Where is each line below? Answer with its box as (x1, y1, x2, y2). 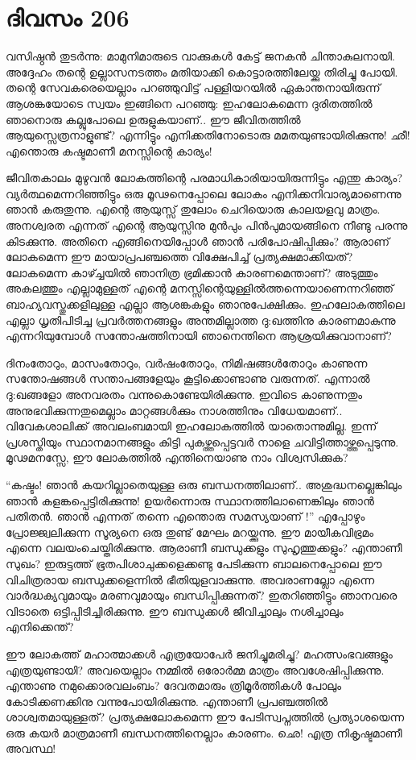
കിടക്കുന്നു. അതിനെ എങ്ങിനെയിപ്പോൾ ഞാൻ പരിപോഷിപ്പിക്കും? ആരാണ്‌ (6, 232, 390, 249)
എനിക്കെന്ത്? (6, 618, 74, 635)
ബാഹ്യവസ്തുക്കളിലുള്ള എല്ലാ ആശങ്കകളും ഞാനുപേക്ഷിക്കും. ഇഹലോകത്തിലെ (6, 296, 405, 313)
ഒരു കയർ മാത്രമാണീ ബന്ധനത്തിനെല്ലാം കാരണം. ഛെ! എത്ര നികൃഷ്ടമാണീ (6, 724, 402, 741)
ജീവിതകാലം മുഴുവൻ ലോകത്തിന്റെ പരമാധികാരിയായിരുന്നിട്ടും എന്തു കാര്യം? (6, 169, 403, 186)
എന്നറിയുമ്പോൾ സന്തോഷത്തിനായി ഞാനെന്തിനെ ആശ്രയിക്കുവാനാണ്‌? (6, 327, 392, 344)
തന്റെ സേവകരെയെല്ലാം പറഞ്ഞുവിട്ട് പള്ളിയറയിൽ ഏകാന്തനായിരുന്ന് (6, 79, 381, 96)
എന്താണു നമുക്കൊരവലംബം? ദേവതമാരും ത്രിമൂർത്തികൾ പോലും (6, 677, 342, 694)
